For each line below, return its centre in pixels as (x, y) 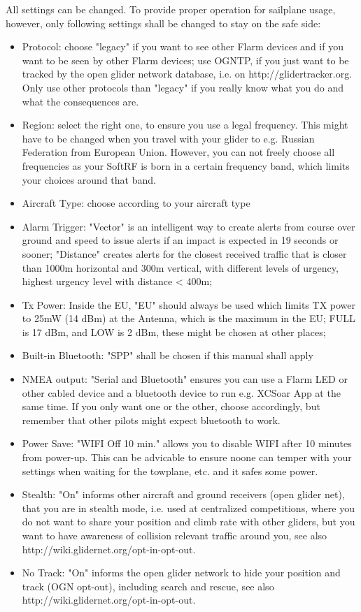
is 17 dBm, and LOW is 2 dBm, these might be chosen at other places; (174, 331)
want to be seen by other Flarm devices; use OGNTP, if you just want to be (185, 60)
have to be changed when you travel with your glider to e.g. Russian (168, 138)
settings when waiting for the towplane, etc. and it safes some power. (170, 471)
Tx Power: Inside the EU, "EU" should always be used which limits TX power (189, 304)
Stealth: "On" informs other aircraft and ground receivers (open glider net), (183, 494)
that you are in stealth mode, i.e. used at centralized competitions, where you (188, 508)
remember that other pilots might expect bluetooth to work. (151, 420)
